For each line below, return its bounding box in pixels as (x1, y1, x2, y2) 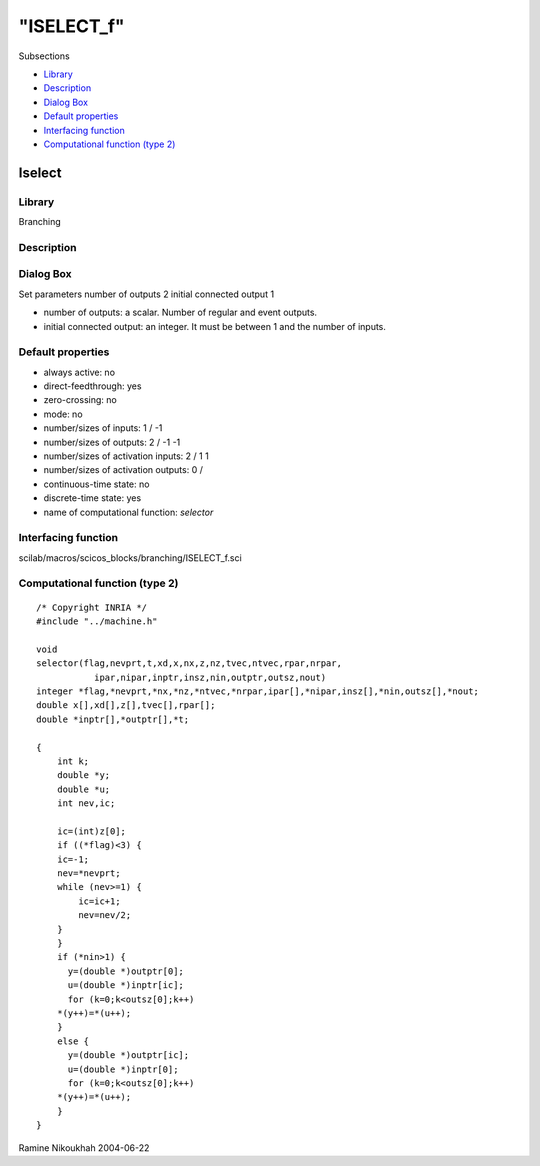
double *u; (56, 783, 111, 795)
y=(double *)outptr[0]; (67, 965, 185, 977)
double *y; (56, 770, 111, 781)
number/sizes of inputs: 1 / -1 (43, 422, 163, 434)
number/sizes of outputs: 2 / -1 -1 (43, 436, 181, 448)
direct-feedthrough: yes (43, 380, 142, 392)
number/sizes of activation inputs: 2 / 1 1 (43, 450, 209, 462)
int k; (56, 755, 90, 767)
